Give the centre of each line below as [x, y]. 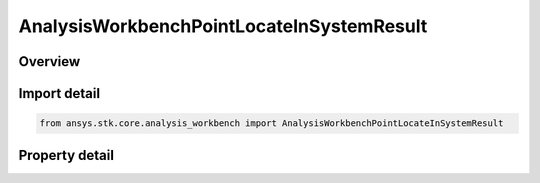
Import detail [59, 93]
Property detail [66, 155]
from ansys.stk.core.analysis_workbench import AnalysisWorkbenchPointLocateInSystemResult [271, 123]
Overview [49, 61]
